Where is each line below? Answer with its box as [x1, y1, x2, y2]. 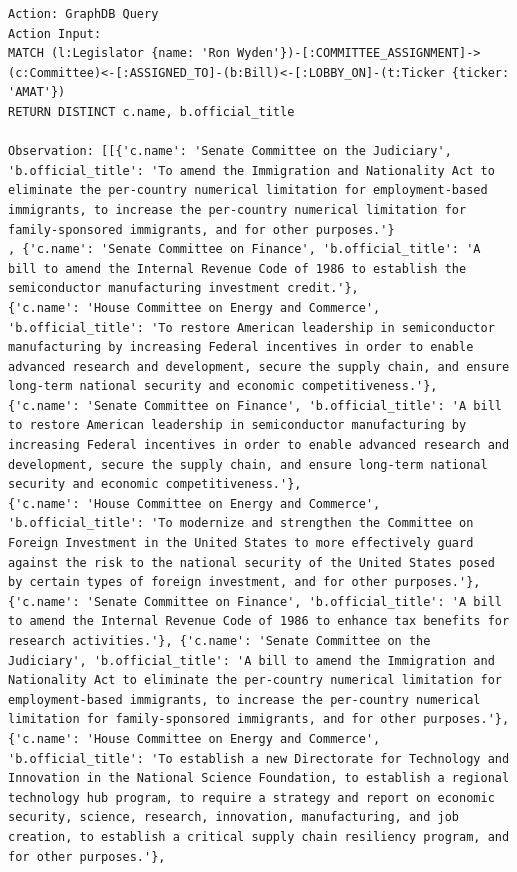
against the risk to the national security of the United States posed [8, 555, 495, 570]
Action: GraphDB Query [8, 7, 159, 21]
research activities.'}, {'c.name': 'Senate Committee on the [8, 634, 431, 648]
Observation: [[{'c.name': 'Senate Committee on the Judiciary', [8, 144, 452, 159]
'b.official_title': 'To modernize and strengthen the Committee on [8, 516, 474, 531]
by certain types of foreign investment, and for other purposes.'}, [8, 575, 481, 590]
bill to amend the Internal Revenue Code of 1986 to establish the [8, 261, 467, 276]
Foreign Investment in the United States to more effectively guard [8, 536, 474, 551]
